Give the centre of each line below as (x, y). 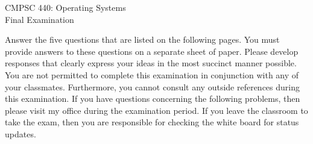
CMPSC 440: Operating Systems (65, 7)
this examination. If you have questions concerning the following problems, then (153, 99)
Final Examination (40, 19)
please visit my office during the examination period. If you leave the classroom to (156, 110)
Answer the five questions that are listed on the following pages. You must (142, 39)
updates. (21, 133)
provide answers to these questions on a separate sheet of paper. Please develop (152, 51)
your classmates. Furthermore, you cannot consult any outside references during (152, 86)
